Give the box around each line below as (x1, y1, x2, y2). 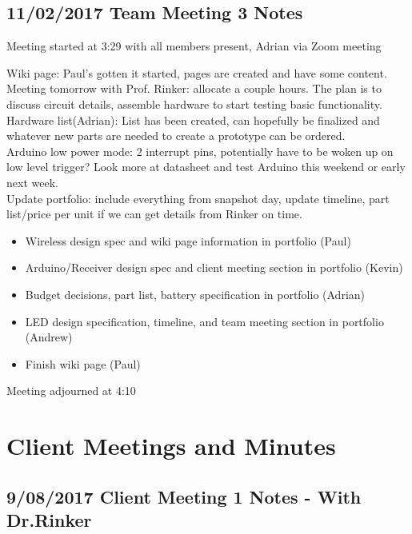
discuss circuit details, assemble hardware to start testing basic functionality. (6, 95, 382, 112)
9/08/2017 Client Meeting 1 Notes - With (6, 484, 362, 508)
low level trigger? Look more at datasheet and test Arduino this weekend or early (6, 158, 406, 175)
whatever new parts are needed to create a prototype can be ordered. (6, 127, 346, 144)
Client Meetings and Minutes (6, 429, 336, 462)
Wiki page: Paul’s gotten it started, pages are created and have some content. (6, 64, 387, 81)
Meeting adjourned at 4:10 (6, 382, 136, 399)
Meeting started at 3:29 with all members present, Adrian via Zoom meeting (6, 38, 382, 54)
